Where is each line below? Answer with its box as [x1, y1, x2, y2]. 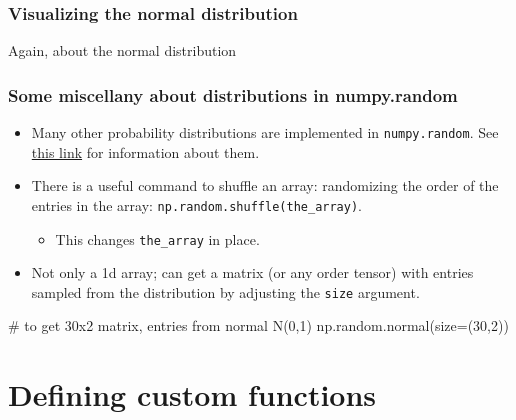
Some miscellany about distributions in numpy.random [8, 82, 458, 107]
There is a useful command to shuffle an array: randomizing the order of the [31, 175, 499, 196]
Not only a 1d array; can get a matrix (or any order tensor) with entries [31, 262, 474, 283]
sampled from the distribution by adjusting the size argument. [31, 281, 420, 302]
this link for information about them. [31, 141, 260, 162]
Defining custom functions [8, 374, 377, 415]
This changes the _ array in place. [55, 228, 260, 249]
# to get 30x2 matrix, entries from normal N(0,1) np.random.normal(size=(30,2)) [8, 315, 509, 336]
